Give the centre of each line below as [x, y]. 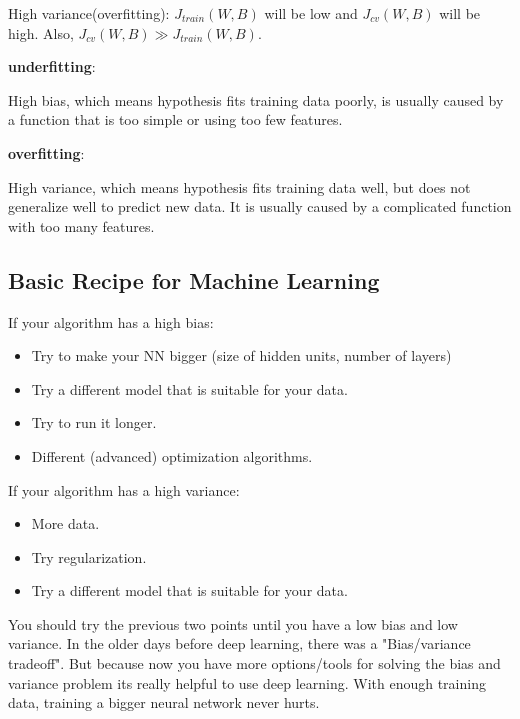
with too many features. [81, 225]
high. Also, [41, 32]
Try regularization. [89, 556]
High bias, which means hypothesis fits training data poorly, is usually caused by [256, 99]
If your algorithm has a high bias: [111, 321]
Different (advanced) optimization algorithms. [172, 455]
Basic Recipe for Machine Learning [194, 279]
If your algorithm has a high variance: [124, 489]
